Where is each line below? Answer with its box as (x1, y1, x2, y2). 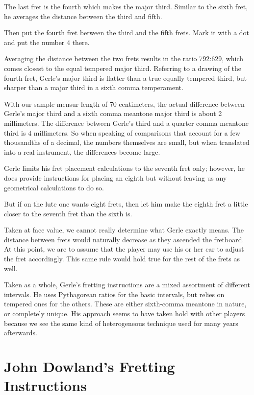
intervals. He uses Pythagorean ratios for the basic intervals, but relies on (4, 289, 225, 299)
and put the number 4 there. (4, 37, 90, 47)
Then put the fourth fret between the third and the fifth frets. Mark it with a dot (4, 27, 250, 38)
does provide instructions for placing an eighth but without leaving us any (4, 172, 227, 183)
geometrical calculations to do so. (4, 182, 104, 192)
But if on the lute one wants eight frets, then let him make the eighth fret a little (4, 199, 248, 209)
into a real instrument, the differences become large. (4, 146, 160, 157)
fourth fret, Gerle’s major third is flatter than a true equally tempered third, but (4, 72, 247, 83)
